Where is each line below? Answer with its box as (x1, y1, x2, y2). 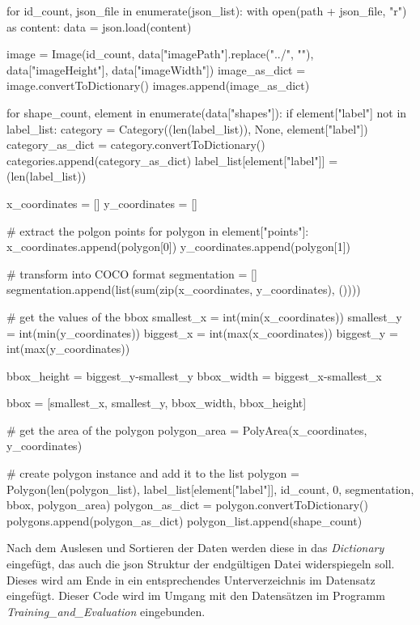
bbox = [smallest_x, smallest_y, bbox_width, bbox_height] (6, 394, 307, 411)
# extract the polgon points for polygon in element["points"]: (6, 222, 309, 239)
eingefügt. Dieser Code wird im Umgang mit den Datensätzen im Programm (6, 587, 385, 604)
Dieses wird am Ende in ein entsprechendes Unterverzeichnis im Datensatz (6, 571, 375, 588)
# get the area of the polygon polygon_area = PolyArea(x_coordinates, (6, 421, 367, 438)
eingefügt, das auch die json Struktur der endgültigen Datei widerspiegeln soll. (6, 555, 395, 572)
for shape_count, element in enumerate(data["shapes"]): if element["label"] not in (6, 104, 407, 121)
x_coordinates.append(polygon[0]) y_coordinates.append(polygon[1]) (6, 238, 351, 255)
